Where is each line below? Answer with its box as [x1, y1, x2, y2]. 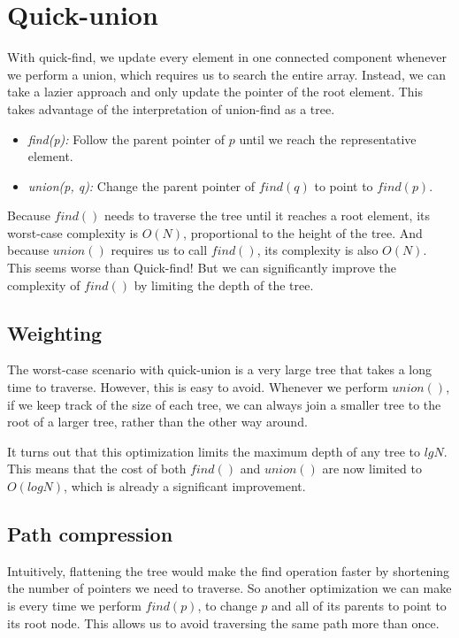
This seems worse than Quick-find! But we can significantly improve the [7, 258, 397, 277]
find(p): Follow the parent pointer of [27, 129, 226, 148]
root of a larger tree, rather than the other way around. [7, 412, 308, 431]
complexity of [7, 275, 80, 294]
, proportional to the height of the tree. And [183, 223, 423, 242]
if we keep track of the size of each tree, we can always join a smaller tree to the [7, 395, 441, 413]
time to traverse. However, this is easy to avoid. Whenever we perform [7, 378, 388, 396]
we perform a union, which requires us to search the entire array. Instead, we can [7, 65, 447, 83]
